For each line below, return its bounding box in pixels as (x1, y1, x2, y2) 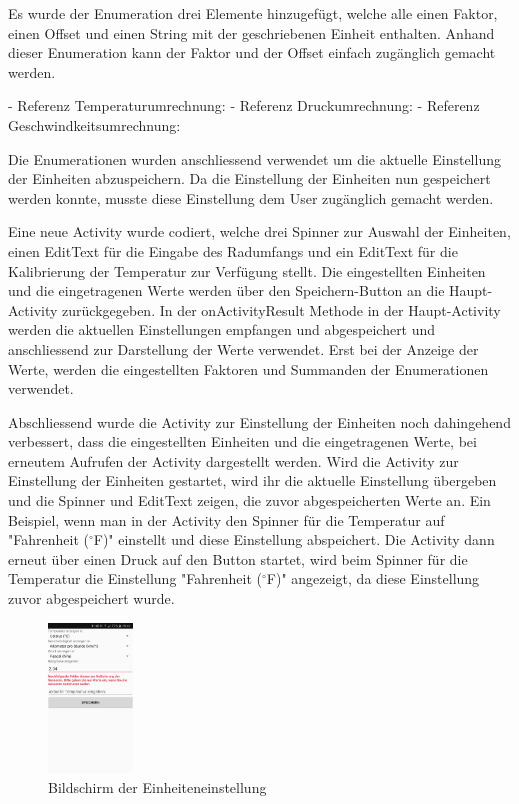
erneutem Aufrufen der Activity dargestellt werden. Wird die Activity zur (8, 450, 459, 471)
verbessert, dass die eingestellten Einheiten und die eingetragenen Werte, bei (8, 431, 477, 452)
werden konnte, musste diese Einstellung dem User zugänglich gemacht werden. (8, 187, 494, 208)
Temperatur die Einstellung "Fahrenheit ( (8, 568, 262, 589)
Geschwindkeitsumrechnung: (8, 114, 181, 135)
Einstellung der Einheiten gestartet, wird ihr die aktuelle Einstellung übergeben (8, 470, 497, 491)
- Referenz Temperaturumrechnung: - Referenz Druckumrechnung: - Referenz (8, 95, 480, 116)
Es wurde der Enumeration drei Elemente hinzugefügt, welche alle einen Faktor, (8, 3, 498, 23)
